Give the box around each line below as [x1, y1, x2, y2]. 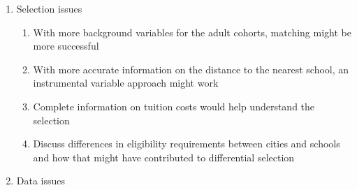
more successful [33, 38, 99, 53]
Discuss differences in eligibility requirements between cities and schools [33, 136, 340, 151]
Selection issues [16, 1, 82, 15]
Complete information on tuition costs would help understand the [33, 98, 315, 113]
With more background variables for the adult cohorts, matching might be [33, 24, 351, 39]
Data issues [16, 173, 66, 188]
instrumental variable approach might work [33, 75, 219, 90]
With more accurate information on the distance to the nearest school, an [33, 61, 349, 76]
